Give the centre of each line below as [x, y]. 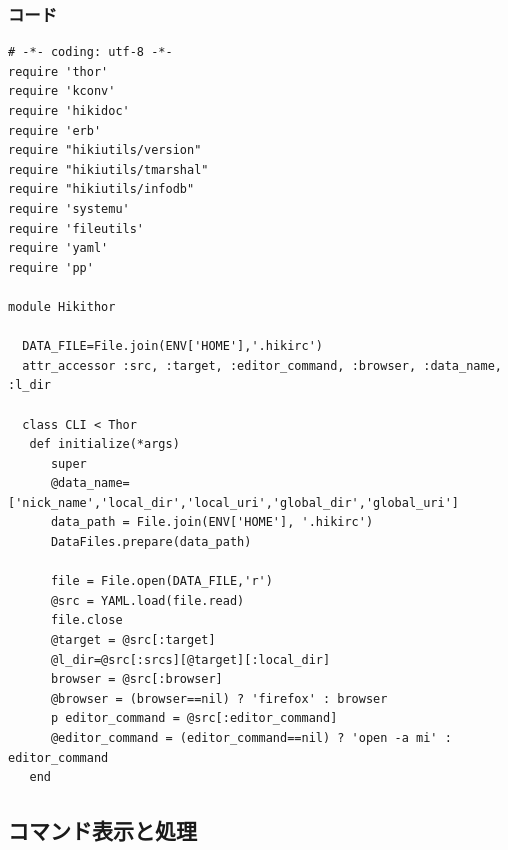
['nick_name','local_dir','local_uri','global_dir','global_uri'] [234, 502]
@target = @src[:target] [133, 640]
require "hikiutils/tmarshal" [108, 169]
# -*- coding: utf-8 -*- [90, 52]
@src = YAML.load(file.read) [147, 600]
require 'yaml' [58, 248]
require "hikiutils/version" [105, 150]
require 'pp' [51, 267]
